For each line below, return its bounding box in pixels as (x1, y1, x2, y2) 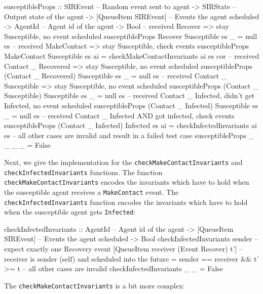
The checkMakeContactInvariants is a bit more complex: (4, 280, 185, 290)
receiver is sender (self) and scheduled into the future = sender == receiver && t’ (4, 253, 259, 264)
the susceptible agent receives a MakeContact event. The (4, 186, 179, 197)
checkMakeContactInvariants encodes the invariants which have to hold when (4, 177, 249, 187)
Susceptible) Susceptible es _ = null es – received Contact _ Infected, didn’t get (4, 90, 255, 101)
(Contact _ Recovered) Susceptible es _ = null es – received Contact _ (4, 70, 227, 81)
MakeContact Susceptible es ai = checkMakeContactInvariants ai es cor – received (4, 50, 259, 61)
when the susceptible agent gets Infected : (4, 206, 136, 217)
